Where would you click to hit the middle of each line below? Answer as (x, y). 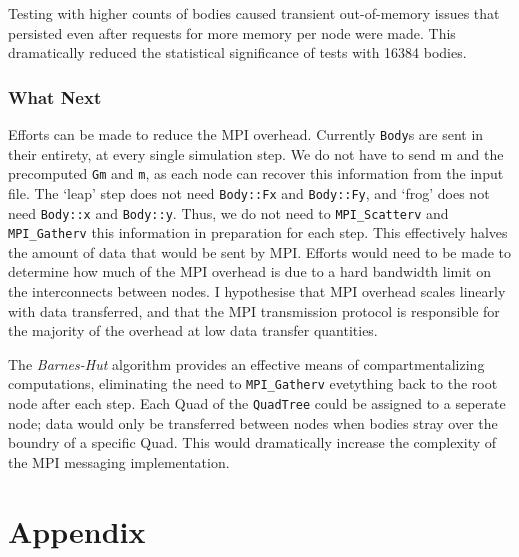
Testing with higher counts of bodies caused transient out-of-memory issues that (254, 13)
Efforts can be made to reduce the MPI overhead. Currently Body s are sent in (246, 134)
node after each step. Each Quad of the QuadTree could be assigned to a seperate (257, 403)
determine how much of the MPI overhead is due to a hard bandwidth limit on (250, 271)
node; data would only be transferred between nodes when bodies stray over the (253, 422)
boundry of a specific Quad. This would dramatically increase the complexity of (252, 442)
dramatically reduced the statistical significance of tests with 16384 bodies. (237, 52)
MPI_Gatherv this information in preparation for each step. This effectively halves (258, 232)
